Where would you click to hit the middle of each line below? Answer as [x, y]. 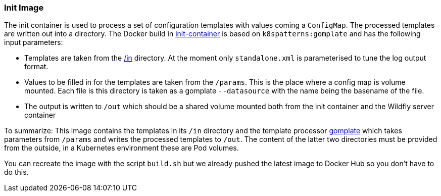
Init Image [24, 8]
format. [36, 67]
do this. [16, 172]
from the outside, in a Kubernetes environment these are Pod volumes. [121, 148]
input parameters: [34, 42]
